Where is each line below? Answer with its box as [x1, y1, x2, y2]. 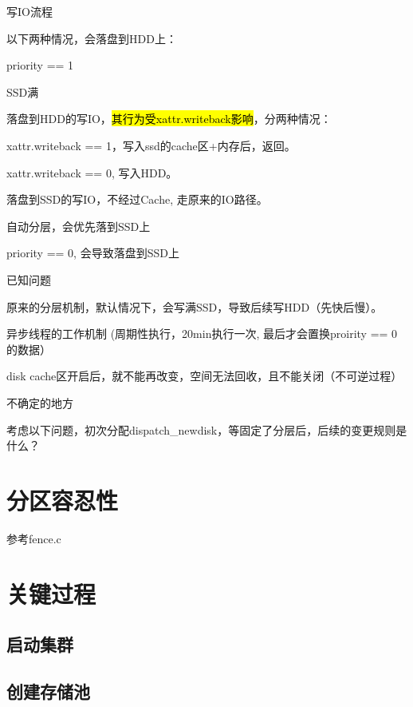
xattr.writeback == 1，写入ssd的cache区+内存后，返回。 [6, 137, 296, 153]
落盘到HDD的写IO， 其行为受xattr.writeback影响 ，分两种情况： [6, 110, 332, 127]
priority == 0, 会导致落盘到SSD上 [6, 244, 179, 261]
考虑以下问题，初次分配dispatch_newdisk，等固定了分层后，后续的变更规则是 [6, 421, 407, 438]
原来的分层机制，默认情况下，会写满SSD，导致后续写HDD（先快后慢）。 [6, 298, 383, 315]
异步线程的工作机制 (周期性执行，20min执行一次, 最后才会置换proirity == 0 [6, 325, 398, 342]
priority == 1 [6, 57, 74, 73]
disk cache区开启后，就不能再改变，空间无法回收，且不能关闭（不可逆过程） [6, 367, 403, 384]
